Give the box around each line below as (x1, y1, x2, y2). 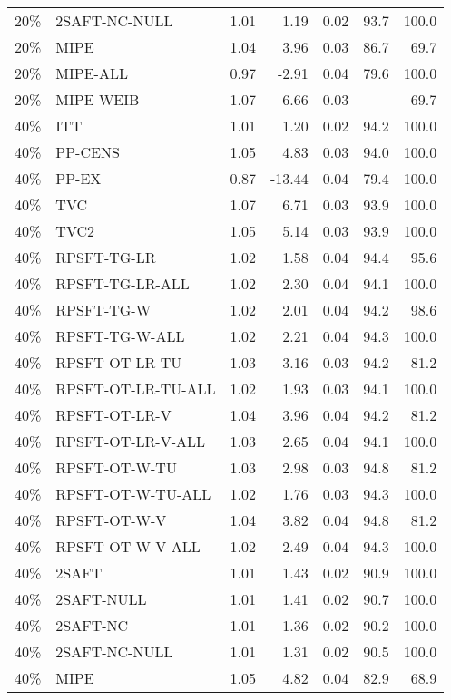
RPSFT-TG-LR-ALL (55, 273, 190, 294)
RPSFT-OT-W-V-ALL (55, 536, 201, 557)
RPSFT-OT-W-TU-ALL (55, 483, 211, 504)
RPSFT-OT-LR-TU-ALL (55, 378, 216, 399)
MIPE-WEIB (55, 89, 140, 110)
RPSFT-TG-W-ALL (55, 326, 185, 346)
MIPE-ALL (55, 63, 128, 83)
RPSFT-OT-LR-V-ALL (55, 431, 205, 452)
